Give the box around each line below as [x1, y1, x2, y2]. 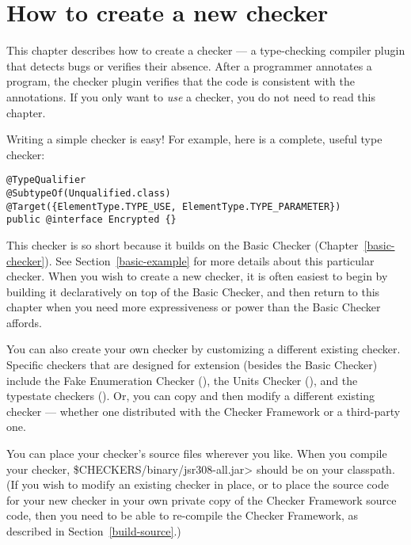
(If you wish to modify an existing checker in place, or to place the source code [6, 476, 389, 493]
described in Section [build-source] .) [6, 523, 181, 539]
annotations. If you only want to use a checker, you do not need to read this [6, 88, 375, 105]
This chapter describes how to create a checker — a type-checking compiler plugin [6, 42, 405, 59]
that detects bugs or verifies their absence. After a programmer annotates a [6, 57, 372, 74]
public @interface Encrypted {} [6, 214, 177, 226]
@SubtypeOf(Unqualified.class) [6, 187, 171, 199]
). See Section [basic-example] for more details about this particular [44, 252, 375, 269]
